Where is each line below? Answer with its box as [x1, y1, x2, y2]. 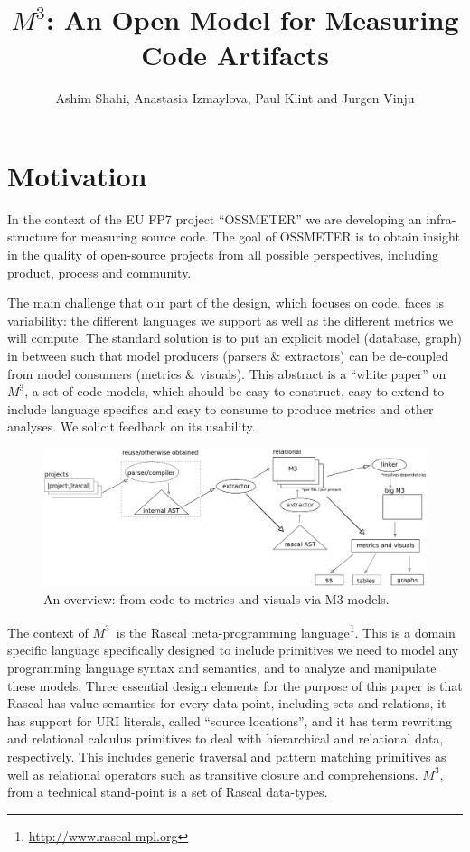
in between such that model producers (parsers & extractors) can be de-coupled [7, 346, 449, 364]
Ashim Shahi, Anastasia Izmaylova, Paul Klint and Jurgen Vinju [55, 89, 415, 108]
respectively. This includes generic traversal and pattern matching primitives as [7, 746, 446, 765]
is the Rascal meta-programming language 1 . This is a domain [116, 620, 456, 641]
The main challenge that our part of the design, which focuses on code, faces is [7, 293, 445, 312]
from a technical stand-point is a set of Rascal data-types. [7, 782, 328, 801]
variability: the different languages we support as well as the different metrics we [7, 310, 454, 329]
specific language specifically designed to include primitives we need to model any [7, 640, 459, 659]
